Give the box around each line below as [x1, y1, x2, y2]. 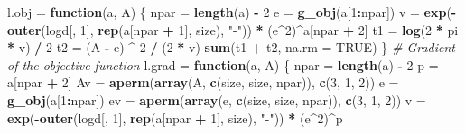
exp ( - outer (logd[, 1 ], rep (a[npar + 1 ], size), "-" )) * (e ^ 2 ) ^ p [7, 108, 343, 127]
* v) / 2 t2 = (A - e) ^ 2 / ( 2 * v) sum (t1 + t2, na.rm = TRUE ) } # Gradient [7, 38, 455, 57]
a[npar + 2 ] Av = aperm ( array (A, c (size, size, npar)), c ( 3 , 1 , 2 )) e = [7, 73, 399, 92]
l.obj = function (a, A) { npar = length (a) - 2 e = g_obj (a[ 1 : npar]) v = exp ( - [7, 3, 457, 21]
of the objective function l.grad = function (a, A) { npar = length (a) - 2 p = [7, 55, 439, 74]
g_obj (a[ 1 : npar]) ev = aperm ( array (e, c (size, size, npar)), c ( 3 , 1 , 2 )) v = [7, 90, 426, 109]
